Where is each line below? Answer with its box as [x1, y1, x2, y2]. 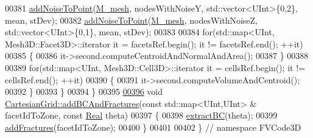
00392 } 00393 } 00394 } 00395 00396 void [5, 85, 163, 98]
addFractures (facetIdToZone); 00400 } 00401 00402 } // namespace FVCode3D [5, 120, 301, 133]
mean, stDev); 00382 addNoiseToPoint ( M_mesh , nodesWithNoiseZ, [5, 13, 258, 26]
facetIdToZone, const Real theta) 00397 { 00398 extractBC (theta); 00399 [5, 109, 278, 122]
